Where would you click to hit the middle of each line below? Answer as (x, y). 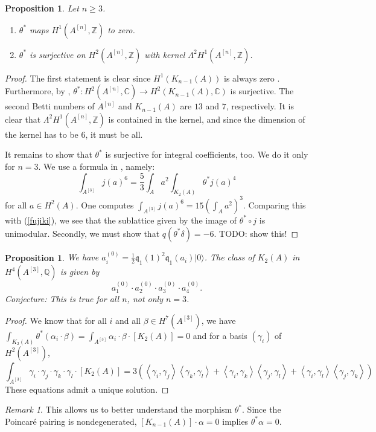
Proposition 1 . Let (42, 8)
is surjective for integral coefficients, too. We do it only (207, 154)
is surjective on (58, 54)
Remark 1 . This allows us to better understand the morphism (119, 409)
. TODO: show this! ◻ (256, 233)
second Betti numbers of (50, 106)
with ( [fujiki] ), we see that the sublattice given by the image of (121, 220)
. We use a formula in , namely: (97, 166)
